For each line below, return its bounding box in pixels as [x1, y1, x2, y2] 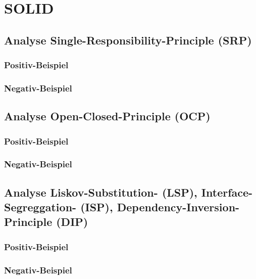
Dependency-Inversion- [117, 199, 240, 215]
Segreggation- [4, 199, 77, 215]
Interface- [201, 184, 253, 200]
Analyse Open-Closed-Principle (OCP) [4, 108, 211, 124]
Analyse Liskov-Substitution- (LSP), [4, 184, 197, 200]
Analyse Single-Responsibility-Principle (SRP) [4, 32, 252, 48]
